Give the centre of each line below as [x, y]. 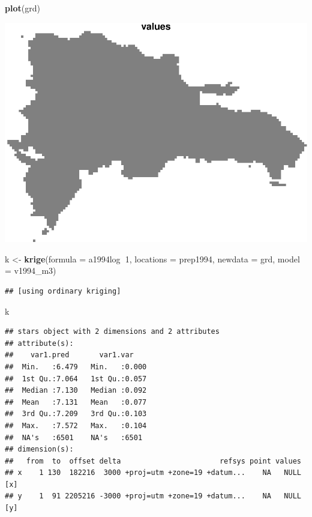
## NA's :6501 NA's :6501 [74, 437]
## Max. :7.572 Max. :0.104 [76, 425]
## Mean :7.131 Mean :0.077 [76, 402]
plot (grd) [22, 8]
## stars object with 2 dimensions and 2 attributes [112, 332]
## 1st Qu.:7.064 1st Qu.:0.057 [76, 379]
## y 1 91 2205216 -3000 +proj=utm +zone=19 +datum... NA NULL [153, 496]
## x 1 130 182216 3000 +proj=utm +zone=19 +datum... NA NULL [153, 473]
